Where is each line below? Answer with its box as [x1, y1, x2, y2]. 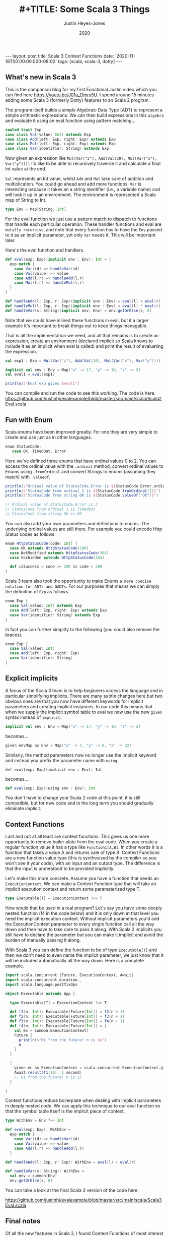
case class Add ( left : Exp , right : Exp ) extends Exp [5, 137, 116, 142]
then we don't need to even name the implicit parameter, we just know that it [5, 952, 164, 958]
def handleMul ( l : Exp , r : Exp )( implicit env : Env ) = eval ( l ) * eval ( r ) [5, 303, 161, 308]
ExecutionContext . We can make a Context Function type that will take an [5, 881, 157, 887]
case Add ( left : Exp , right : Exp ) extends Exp [10, 607, 107, 613]
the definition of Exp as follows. [5, 589, 69, 595]
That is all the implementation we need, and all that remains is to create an [5, 332, 159, 338]
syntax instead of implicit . [5, 714, 62, 720]
